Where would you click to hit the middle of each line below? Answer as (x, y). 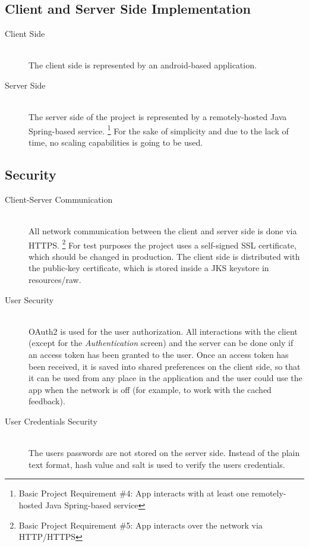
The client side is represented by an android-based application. (143, 65)
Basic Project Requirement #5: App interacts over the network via (141, 525)
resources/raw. (55, 280)
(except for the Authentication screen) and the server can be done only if (161, 343)
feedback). (47, 401)
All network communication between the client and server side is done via (163, 231)
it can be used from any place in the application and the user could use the (165, 378)
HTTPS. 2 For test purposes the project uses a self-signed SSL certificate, (163, 244)
